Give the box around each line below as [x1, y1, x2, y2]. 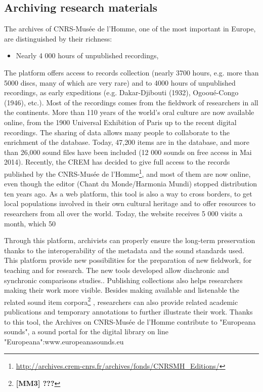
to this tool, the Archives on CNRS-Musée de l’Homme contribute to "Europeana [4, 316, 256, 327]
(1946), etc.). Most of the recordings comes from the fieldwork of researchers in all [4, 97, 258, 107]
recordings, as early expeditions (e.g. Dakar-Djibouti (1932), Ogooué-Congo [4, 87, 239, 98]
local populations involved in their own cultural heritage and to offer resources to [4, 198, 256, 209]
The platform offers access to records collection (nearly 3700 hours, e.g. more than [4, 67, 259, 77]
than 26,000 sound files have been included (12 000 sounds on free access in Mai [4, 146, 252, 157]
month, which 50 [4, 218, 56, 228]
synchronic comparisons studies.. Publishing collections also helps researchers [4, 275, 243, 285]
